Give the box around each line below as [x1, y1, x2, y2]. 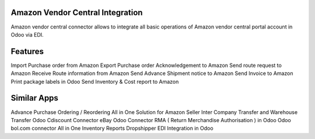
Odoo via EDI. [10, 31, 44, 38]
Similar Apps [10, 93, 58, 103]
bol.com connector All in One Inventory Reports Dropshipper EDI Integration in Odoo [10, 125, 213, 132]
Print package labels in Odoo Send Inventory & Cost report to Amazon [10, 78, 179, 85]
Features [10, 47, 44, 56]
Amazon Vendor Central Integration [10, 8, 143, 17]
